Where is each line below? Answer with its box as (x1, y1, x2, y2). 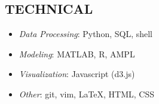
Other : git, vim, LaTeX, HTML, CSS (19, 87, 155, 100)
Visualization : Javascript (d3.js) (19, 68, 135, 80)
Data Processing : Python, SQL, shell (19, 27, 153, 40)
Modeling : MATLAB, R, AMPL (19, 47, 135, 60)
